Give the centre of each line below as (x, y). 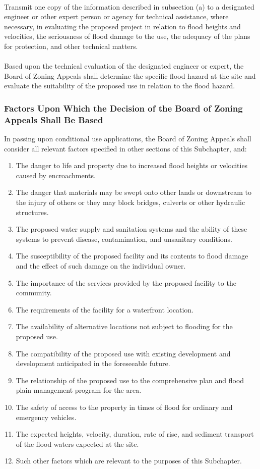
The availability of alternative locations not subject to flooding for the (124, 326)
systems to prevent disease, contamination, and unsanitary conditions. (124, 239)
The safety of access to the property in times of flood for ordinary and (124, 407)
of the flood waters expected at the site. (77, 444)
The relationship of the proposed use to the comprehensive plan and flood (130, 380)
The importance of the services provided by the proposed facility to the (126, 282)
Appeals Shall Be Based (54, 119)
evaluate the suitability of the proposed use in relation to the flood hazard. (120, 86)
